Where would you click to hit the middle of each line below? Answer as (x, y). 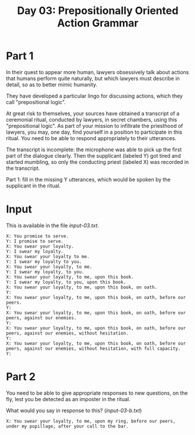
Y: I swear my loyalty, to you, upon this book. (66, 282)
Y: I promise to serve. (35, 241)
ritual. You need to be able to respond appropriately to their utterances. (91, 138)
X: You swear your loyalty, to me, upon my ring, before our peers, (91, 421)
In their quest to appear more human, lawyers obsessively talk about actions (97, 72)
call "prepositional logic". (36, 102)
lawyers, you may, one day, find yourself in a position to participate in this (94, 132)
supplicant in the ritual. (33, 186)
